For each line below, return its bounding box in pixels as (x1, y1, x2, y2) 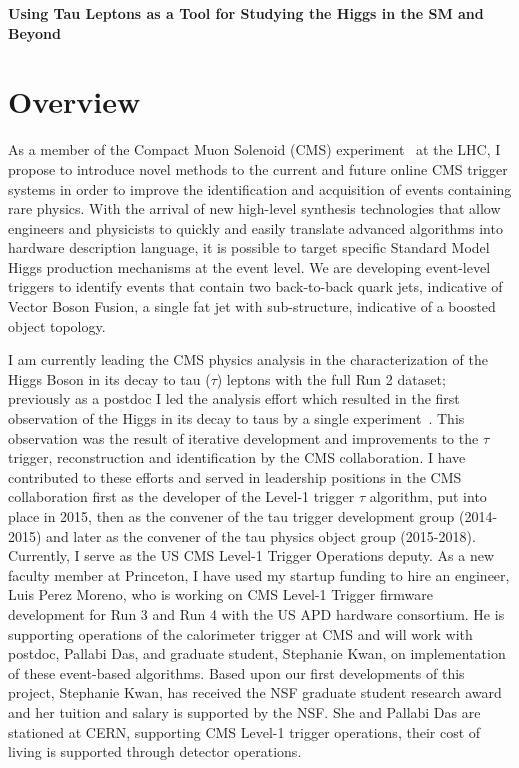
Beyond (8, 22, 61, 43)
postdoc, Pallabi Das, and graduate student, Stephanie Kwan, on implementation (8, 643, 506, 664)
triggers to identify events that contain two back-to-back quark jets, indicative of (8, 276, 503, 297)
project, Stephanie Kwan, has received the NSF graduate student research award (8, 682, 502, 703)
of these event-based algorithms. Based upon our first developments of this (8, 662, 465, 683)
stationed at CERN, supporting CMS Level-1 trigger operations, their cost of (8, 721, 481, 742)
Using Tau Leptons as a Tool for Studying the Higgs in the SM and (8, 3, 484, 23)
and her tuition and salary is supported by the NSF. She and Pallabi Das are (8, 701, 481, 722)
